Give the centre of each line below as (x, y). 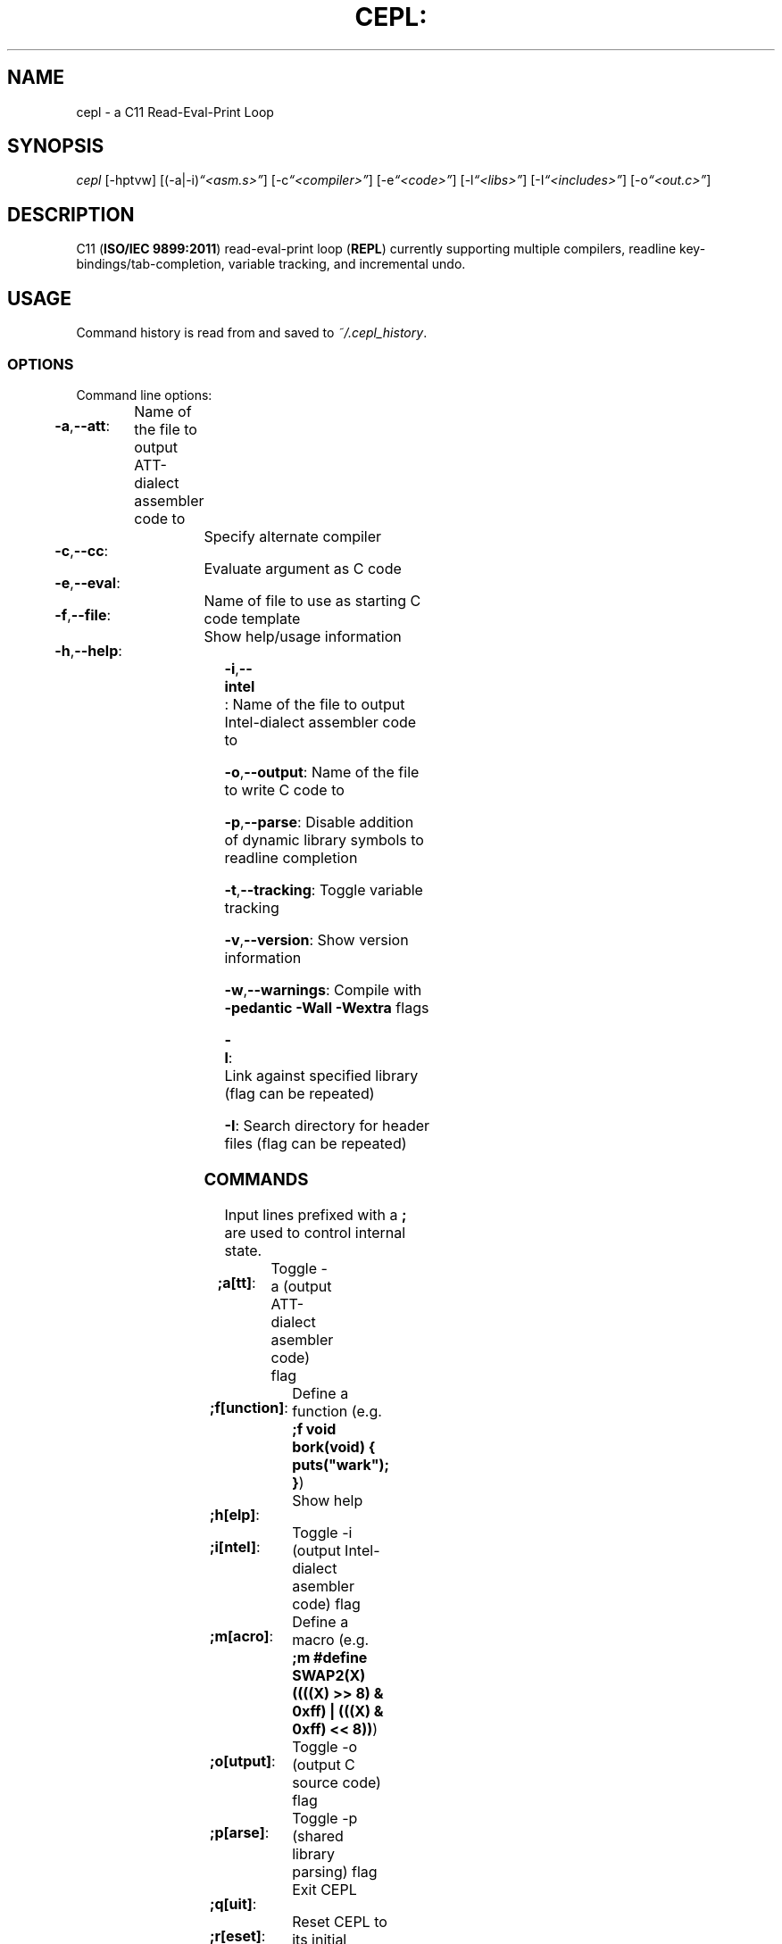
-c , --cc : (82, 550)
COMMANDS (256, 1179)
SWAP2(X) (329, 1676)
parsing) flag (335, 1872)
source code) (337, 1783)
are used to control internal (315, 1233)
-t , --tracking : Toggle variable (324, 889)
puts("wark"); (341, 1465)
